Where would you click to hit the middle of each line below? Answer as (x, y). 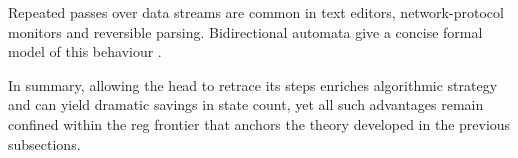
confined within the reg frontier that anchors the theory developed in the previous (259, 123)
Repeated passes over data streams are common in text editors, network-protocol (256, 12)
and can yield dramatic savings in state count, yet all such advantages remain (246, 104)
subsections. (44, 143)
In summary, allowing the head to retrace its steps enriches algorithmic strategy (253, 84)
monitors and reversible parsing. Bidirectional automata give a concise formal (245, 31)
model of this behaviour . (85, 51)
